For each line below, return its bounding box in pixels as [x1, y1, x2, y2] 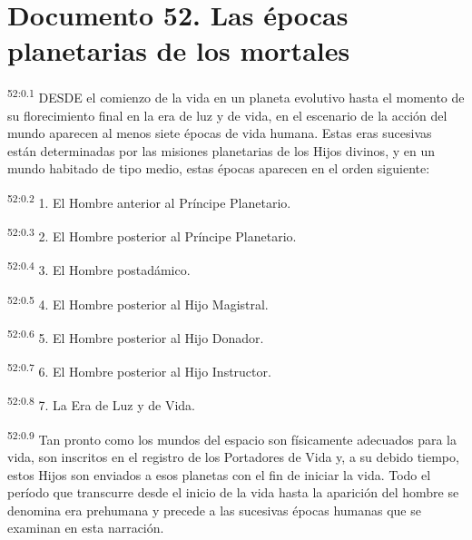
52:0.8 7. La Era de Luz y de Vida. [7, 393, 195, 415]
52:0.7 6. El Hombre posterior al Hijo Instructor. [7, 359, 271, 380]
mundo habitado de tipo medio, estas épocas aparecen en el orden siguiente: [7, 159, 430, 178]
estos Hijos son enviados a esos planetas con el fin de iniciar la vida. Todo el [7, 465, 431, 484]
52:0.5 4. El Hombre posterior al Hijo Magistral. [7, 291, 269, 313]
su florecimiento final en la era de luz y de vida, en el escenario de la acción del [7, 105, 447, 124]
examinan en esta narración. [7, 518, 164, 537]
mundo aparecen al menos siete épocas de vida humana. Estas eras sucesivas [7, 123, 432, 142]
